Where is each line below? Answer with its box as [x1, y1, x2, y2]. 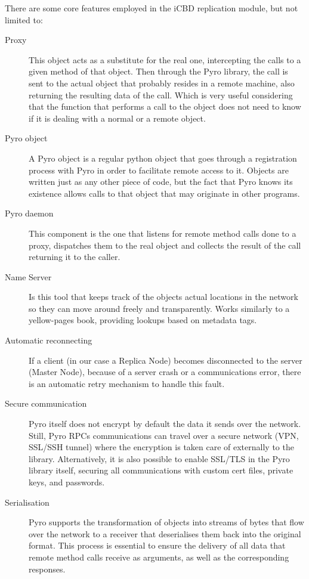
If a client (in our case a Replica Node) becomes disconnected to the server [29, 354, 302, 366]
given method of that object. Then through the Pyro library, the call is [29, 65, 288, 78]
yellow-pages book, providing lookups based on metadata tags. [29, 314, 257, 326]
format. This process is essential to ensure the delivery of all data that [29, 539, 286, 552]
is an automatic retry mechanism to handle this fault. [29, 377, 225, 389]
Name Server [5, 270, 52, 283]
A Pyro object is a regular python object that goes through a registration [29, 151, 297, 164]
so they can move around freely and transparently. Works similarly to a [29, 302, 290, 314]
